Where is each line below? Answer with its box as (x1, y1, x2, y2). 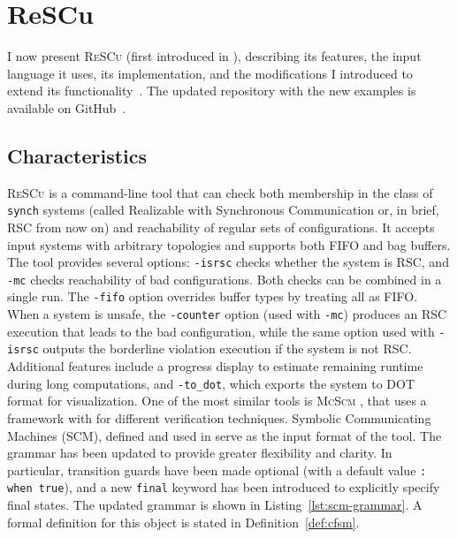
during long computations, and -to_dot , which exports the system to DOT (7, 374, 415, 392)
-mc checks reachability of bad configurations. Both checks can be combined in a (7, 269, 442, 288)
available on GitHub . (7, 98, 126, 117)
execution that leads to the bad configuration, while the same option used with (7, 322, 435, 340)
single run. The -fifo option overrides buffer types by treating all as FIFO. (7, 287, 418, 306)
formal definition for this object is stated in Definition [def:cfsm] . (7, 512, 360, 531)
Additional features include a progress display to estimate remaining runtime (7, 357, 423, 375)
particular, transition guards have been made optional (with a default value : (7, 460, 427, 479)
